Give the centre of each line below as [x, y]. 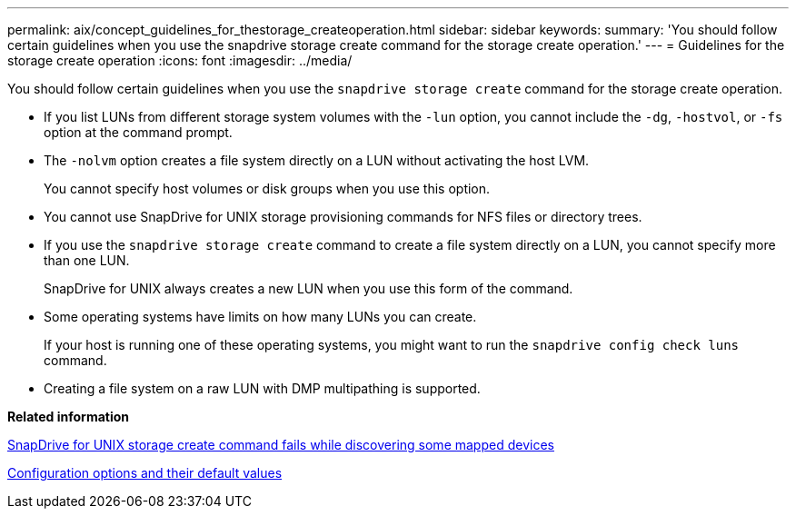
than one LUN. [87, 260]
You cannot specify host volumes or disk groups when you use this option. [267, 189]
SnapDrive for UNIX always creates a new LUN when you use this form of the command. [308, 288]
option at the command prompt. [138, 132]
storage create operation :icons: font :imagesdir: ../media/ [180, 60]
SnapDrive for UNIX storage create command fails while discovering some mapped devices [281, 445]
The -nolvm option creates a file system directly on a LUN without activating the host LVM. [317, 160]
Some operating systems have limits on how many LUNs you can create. [260, 317]
